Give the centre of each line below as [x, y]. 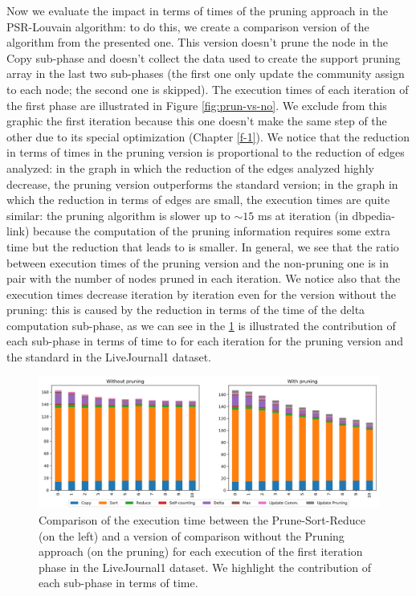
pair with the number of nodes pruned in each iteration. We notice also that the [204, 278]
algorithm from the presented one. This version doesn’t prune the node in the [197, 42]
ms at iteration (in [303, 215]
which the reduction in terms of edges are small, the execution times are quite [198, 200]
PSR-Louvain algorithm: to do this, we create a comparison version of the [188, 26]
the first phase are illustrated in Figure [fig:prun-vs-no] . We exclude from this [197, 105]
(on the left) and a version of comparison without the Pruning [192, 535]
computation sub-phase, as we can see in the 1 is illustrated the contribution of [201, 325]
